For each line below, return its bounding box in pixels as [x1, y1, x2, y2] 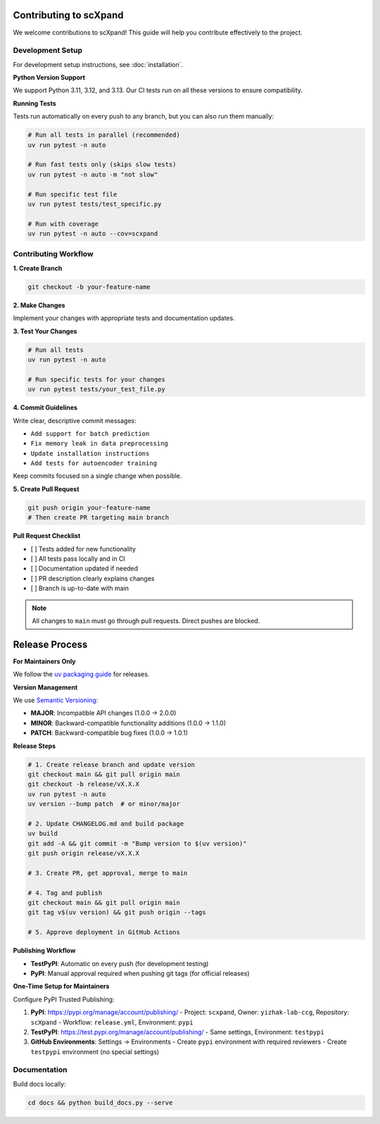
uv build [27, 829, 58, 838]
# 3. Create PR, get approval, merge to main [27, 869, 188, 877]
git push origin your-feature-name [27, 503, 151, 511]
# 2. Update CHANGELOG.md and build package [27, 819, 184, 828]
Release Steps [13, 741, 56, 750]
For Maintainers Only [13, 656, 76, 666]
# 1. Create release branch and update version [27, 760, 195, 769]
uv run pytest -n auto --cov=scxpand [27, 230, 158, 238]
